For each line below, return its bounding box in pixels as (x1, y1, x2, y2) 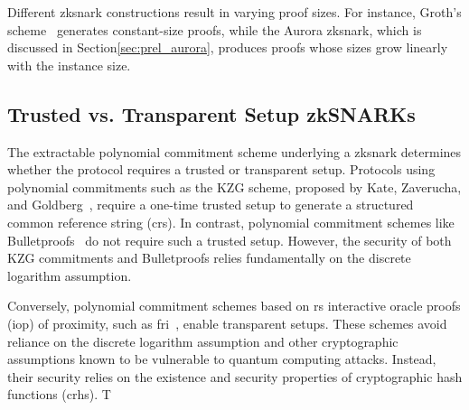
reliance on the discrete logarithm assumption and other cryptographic (7, 331, 399, 350)
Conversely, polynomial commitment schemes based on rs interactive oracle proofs (7, 296, 461, 315)
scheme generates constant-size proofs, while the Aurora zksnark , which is (7, 20, 422, 39)
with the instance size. (7, 55, 131, 74)
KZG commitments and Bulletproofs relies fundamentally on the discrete (7, 248, 411, 267)
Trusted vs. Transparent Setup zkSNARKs (7, 99, 416, 127)
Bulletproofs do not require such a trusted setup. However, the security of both (7, 230, 452, 249)
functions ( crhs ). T (7, 385, 111, 404)
